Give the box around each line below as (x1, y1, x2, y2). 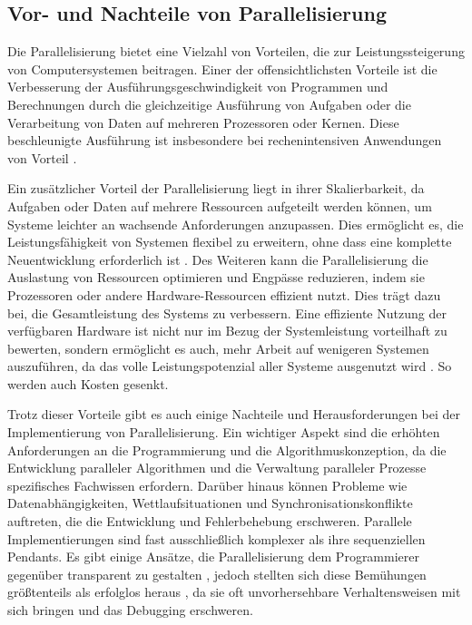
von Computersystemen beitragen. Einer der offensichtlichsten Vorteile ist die (7, 59, 438, 78)
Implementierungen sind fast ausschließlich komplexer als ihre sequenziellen (7, 529, 426, 548)
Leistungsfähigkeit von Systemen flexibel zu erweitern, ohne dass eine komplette (7, 232, 452, 251)
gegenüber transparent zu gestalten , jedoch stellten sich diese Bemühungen (7, 564, 427, 583)
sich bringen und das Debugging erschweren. (7, 601, 253, 620)
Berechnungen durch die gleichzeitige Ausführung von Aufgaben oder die (7, 94, 411, 113)
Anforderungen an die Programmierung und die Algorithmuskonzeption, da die (7, 440, 447, 459)
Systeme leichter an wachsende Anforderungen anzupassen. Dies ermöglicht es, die (7, 214, 464, 233)
